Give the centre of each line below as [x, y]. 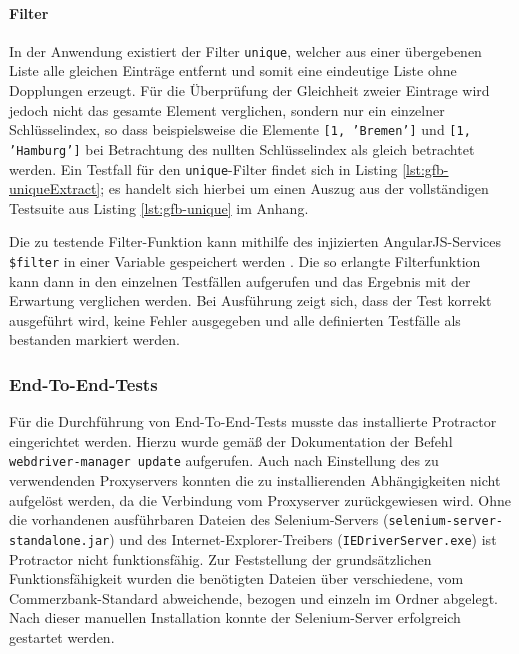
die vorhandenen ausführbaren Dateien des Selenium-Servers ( [199, 519]
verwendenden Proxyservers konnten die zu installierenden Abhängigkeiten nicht [255, 480]
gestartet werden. [62, 636]
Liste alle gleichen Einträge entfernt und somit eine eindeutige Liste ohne [233, 70]
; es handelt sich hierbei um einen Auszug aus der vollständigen [294, 188]
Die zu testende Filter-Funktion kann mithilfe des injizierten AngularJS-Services [255, 241]
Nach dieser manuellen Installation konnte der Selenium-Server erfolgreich [235, 617]
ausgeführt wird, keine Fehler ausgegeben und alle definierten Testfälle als [235, 319]
